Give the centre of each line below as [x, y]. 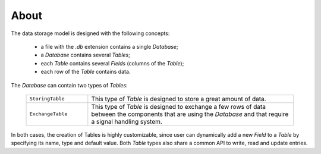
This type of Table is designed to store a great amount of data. [179, 99]
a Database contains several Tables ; [85, 55]
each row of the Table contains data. [86, 72]
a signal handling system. [127, 121]
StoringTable [47, 99]
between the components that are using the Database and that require [190, 114]
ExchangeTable [48, 114]
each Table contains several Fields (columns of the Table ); [112, 63]
